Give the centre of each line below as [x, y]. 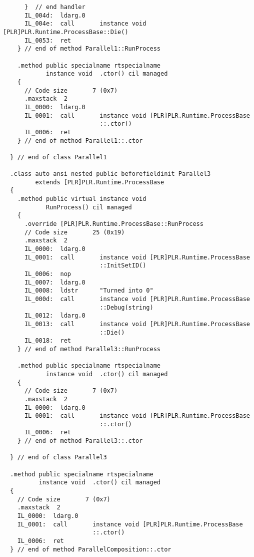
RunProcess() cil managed [89, 207]
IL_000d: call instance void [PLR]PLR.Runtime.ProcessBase [137, 299]
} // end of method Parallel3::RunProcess [89, 349]
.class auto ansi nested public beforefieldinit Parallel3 [110, 174]
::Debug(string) [126, 307]
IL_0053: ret [48, 40]
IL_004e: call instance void [85, 24]
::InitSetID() [123, 266]
